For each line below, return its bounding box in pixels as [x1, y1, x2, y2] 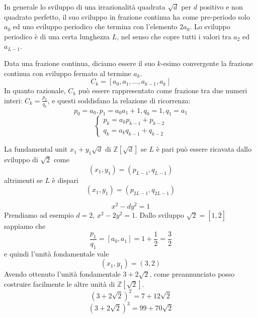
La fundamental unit [4, 144, 68, 154]
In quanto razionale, [4, 85, 66, 96]
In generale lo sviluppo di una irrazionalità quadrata [4, 2, 165, 12]
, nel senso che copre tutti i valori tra [117, 31, 231, 41]
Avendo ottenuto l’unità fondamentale [4, 269, 121, 279]
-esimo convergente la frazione [160, 57, 253, 68]
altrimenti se [4, 174, 43, 185]
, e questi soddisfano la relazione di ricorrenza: [47, 95, 191, 105]
